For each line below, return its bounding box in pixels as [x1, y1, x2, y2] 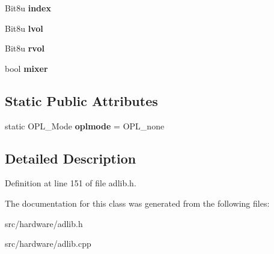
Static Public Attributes [5, 91, 158, 110]
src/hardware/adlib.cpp [5, 237, 91, 250]
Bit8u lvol [5, 22, 43, 34]
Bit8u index [5, 2, 51, 14]
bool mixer [5, 62, 48, 74]
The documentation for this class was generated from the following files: [5, 196, 270, 209]
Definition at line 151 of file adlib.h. [5, 177, 136, 189]
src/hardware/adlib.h [5, 217, 83, 229]
